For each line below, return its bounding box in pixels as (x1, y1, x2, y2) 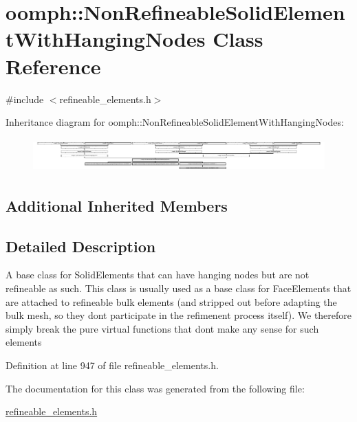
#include (6, 91, 44, 106)
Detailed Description (6, 235, 156, 256)
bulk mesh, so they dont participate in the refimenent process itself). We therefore (6, 308, 352, 322)
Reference (6, 52, 101, 80)
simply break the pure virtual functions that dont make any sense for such (6, 321, 319, 335)
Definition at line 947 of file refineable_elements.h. (6, 357, 219, 372)
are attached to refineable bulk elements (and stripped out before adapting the (6, 294, 337, 309)
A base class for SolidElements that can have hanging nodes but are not (6, 267, 310, 282)
